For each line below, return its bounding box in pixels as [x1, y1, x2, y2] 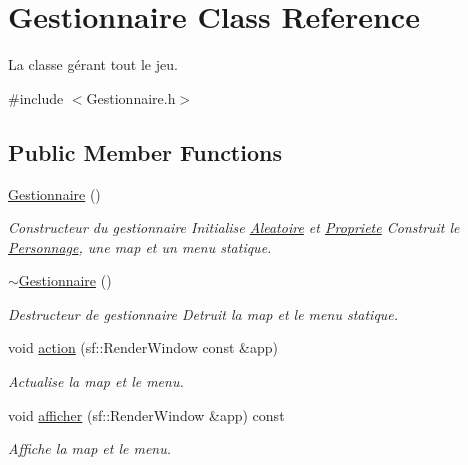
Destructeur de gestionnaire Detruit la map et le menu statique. [8, 303, 399, 324]
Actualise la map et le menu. [8, 371, 184, 392]
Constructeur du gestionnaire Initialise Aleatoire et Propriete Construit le [8, 217, 460, 238]
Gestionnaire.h [86, 87, 176, 108]
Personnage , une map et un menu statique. [8, 236, 272, 257]
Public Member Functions [8, 136, 282, 167]
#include [8, 87, 64, 108]
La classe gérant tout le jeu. [8, 54, 178, 75]
